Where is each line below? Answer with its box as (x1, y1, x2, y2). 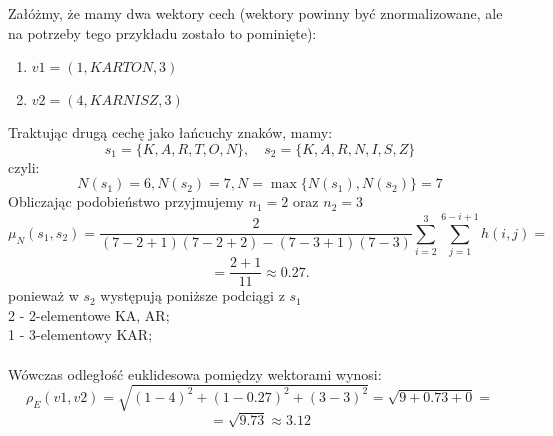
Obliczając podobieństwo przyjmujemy (8, 191, 244, 212)
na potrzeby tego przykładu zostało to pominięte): (8, 22, 317, 43)
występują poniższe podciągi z (100, 285, 285, 306)
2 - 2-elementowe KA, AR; (8, 304, 170, 325)
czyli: (8, 156, 40, 177)
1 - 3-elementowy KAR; (8, 324, 153, 345)
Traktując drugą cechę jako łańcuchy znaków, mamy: (8, 122, 333, 143)
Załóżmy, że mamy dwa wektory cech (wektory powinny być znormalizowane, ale (8, 3, 503, 23)
